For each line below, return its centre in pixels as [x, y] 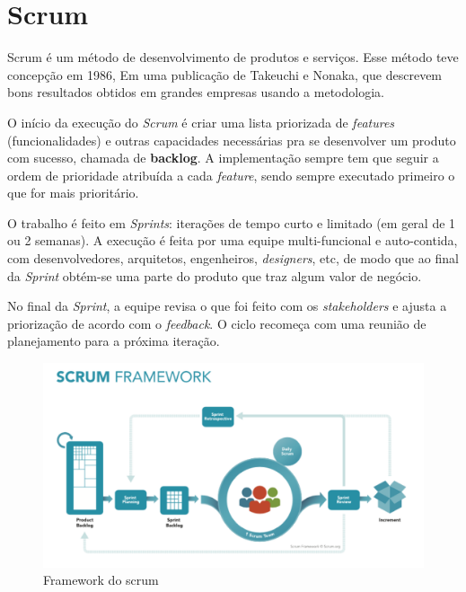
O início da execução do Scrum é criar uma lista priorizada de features [201, 122]
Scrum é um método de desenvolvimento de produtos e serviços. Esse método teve [233, 57]
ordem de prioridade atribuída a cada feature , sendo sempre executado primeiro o [231, 175]
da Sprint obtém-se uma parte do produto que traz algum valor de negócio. [215, 275]
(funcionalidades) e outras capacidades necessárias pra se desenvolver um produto [232, 140]
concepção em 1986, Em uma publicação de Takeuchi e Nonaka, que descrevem [225, 74]
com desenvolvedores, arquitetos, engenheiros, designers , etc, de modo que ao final [233, 258]
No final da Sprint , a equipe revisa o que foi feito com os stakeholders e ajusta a [227, 306]
